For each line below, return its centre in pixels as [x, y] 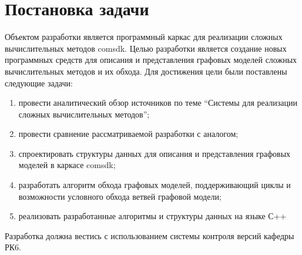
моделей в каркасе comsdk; [67, 165]
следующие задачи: [39, 83]
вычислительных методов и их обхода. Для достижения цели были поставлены [146, 71]
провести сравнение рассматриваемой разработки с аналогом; [128, 134]
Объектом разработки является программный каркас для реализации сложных [144, 37]
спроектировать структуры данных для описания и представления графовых [155, 153]
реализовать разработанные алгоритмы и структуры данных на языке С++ [152, 216]
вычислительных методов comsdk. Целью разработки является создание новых [146, 48]
